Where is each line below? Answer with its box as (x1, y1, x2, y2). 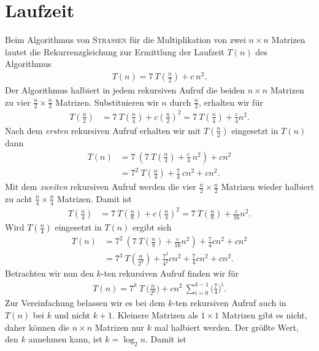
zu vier (5, 95, 31, 108)
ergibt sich (133, 221, 172, 234)
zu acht (5, 192, 33, 205)
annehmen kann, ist (28, 333, 102, 345)
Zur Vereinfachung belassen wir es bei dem (5, 296, 166, 309)
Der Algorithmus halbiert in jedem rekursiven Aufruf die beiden (5, 84, 245, 97)
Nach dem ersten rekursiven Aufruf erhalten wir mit (5, 124, 201, 136)
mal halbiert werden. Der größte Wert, (154, 320, 299, 333)
